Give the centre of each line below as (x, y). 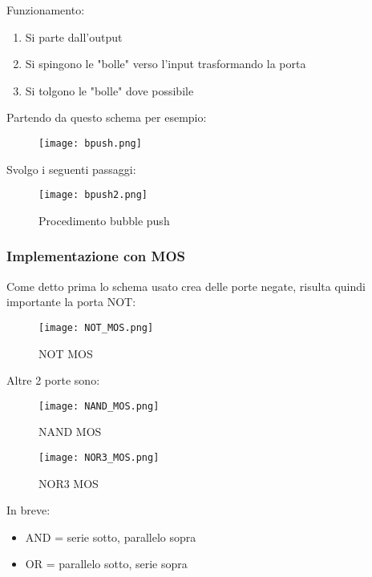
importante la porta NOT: (71, 302)
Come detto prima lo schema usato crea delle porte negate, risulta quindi (186, 286)
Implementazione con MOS (96, 256)
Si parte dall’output (74, 36)
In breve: (28, 510)
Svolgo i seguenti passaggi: (71, 169)
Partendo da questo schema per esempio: (107, 117)
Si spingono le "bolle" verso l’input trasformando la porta (166, 64)
